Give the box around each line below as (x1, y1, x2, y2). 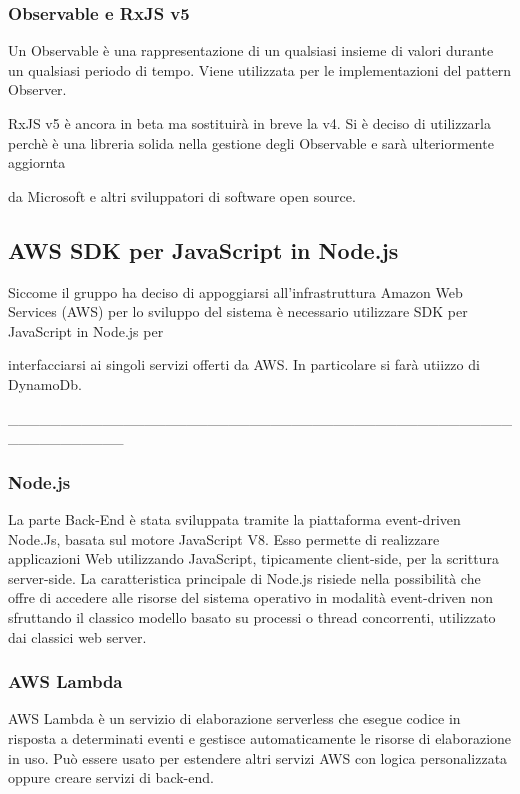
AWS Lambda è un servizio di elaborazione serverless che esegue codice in (8, 708, 461, 729)
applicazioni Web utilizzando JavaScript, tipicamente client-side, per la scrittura (8, 548, 499, 569)
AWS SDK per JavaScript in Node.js (8, 234, 399, 265)
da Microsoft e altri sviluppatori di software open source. (8, 185, 356, 206)
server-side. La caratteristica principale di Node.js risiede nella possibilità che (8, 567, 481, 588)
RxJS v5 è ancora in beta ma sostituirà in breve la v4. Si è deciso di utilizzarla (8, 113, 491, 133)
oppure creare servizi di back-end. (8, 767, 214, 788)
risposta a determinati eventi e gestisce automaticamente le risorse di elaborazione (8, 727, 512, 748)
